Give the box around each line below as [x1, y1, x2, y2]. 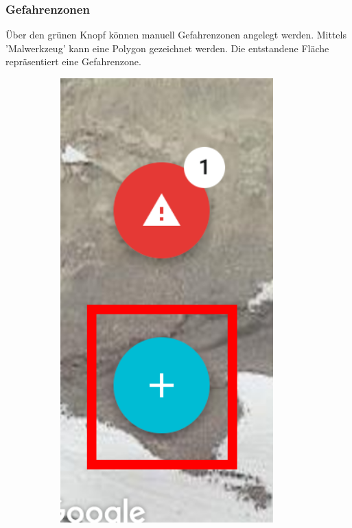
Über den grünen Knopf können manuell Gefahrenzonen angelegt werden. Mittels [5, 27, 347, 42]
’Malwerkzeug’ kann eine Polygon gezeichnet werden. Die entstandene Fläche [5, 41, 329, 55]
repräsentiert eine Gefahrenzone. [5, 54, 141, 69]
